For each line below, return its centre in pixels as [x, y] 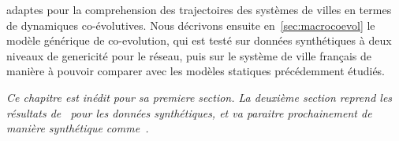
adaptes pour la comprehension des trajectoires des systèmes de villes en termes [199, 9]
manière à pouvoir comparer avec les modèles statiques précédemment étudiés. [196, 71]
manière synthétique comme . [78, 128]
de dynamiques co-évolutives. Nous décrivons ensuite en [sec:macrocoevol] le [191, 25]
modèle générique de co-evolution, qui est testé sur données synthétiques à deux [199, 40]
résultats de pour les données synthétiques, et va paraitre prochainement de [189, 112]
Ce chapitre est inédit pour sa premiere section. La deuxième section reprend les [199, 97]
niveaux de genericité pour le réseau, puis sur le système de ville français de [189, 55]
